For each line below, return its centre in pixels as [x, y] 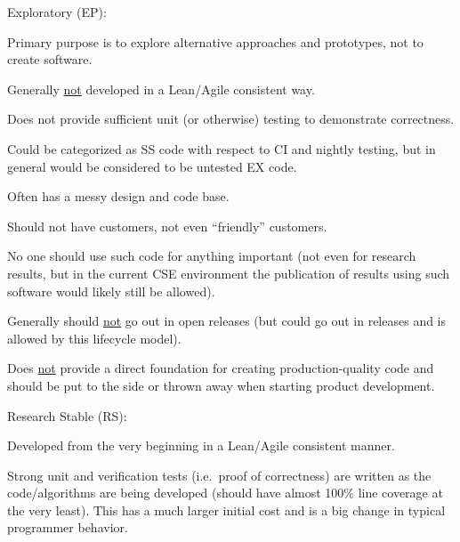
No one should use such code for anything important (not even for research [212, 256]
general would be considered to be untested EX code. [152, 166]
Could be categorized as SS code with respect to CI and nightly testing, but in [222, 148]
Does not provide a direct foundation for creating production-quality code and [221, 368]
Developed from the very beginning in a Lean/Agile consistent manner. [201, 445]
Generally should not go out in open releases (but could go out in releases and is [227, 321]
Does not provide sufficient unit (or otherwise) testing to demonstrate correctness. [231, 119]
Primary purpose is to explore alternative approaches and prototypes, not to [215, 41]
